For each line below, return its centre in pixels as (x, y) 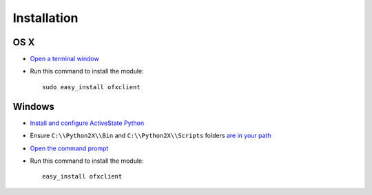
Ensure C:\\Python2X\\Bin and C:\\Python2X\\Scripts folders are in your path (151, 136)
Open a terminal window (64, 59)
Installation (45, 18)
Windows (33, 106)
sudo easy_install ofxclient (91, 87)
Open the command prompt (69, 148)
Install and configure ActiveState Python (87, 123)
